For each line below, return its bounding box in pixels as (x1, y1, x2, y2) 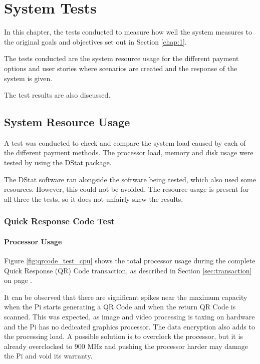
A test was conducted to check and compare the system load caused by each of (4, 137, 246, 148)
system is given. (4, 73, 53, 83)
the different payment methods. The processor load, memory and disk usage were (4, 147, 253, 158)
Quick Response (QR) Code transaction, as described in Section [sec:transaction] (4, 265, 252, 275)
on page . (4, 275, 32, 285)
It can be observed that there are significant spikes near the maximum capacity (4, 291, 247, 302)
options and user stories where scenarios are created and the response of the (4, 63, 237, 73)
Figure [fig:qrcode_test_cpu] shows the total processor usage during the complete (4, 255, 255, 266)
